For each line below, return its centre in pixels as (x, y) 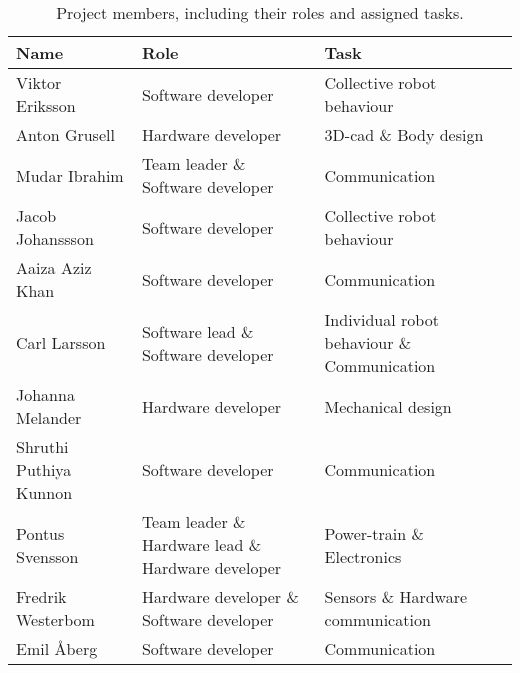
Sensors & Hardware (396, 596)
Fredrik (41, 596)
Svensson (47, 556)
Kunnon (44, 492)
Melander (49, 417)
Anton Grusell (65, 134)
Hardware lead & (201, 544)
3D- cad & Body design (404, 134)
